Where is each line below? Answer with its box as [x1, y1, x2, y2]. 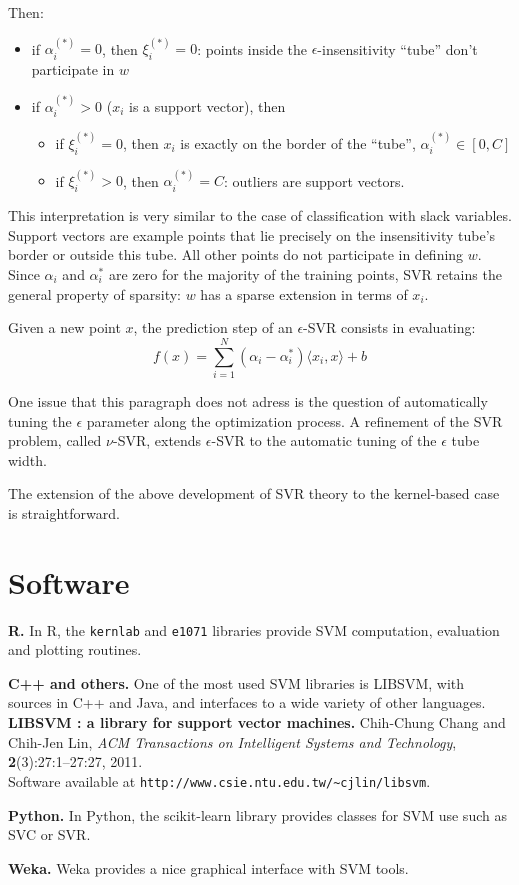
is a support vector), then [129, 95, 286, 116]
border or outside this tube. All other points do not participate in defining [8, 244, 464, 265]
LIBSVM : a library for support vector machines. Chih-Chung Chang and [8, 712, 506, 733]
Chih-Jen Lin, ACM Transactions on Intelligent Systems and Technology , [8, 731, 457, 752]
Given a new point [8, 317, 121, 338]
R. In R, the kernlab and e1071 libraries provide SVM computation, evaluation [8, 619, 500, 640]
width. [8, 449, 47, 470]
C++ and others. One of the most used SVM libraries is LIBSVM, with [8, 672, 465, 693]
